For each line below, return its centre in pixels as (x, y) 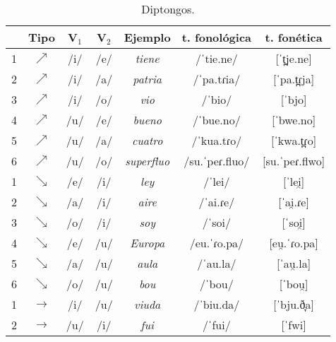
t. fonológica (217, 37)
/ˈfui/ (217, 325)
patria (148, 79)
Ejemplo (147, 37)
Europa (148, 243)
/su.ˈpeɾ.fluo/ (217, 161)
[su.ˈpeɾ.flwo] (294, 161)
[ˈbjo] (294, 99)
